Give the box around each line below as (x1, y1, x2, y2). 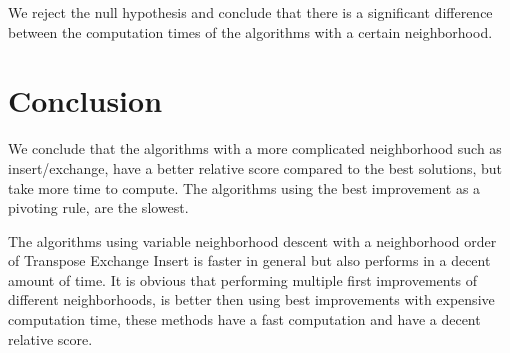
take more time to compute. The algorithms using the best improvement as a (8, 177, 481, 198)
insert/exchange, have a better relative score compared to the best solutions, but (8, 157, 503, 178)
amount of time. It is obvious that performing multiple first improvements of (8, 269, 478, 290)
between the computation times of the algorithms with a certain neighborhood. (8, 21, 493, 42)
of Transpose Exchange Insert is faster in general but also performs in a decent (8, 250, 491, 271)
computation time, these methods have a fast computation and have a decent (8, 309, 481, 330)
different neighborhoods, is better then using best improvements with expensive (8, 289, 495, 310)
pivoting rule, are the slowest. (8, 197, 189, 218)
